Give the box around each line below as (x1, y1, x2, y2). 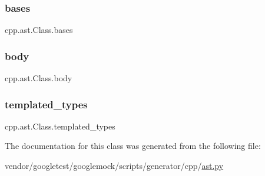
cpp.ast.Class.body (5, 72, 72, 84)
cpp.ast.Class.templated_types (5, 119, 115, 132)
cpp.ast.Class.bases (5, 24, 73, 36)
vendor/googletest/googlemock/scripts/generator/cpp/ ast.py (5, 160, 224, 172)
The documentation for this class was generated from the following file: (5, 140, 261, 152)
